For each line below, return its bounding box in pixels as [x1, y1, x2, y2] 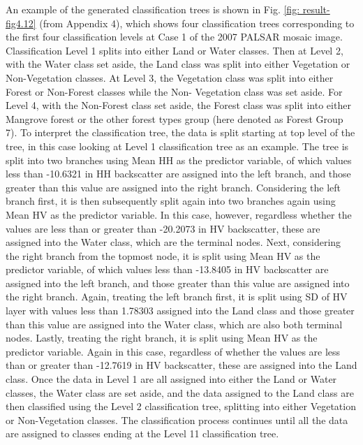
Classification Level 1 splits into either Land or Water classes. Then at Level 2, [6, 43, 343, 57]
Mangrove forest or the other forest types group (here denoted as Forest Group [6, 111, 343, 126]
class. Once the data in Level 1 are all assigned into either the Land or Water [6, 372, 337, 386]
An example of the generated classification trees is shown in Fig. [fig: [6, 2, 300, 16]
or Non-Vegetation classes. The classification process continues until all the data [6, 412, 348, 427]
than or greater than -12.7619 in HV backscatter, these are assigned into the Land [6, 358, 357, 372]
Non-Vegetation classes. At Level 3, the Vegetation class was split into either [6, 70, 334, 85]
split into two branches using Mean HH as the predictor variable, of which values [6, 152, 352, 167]
